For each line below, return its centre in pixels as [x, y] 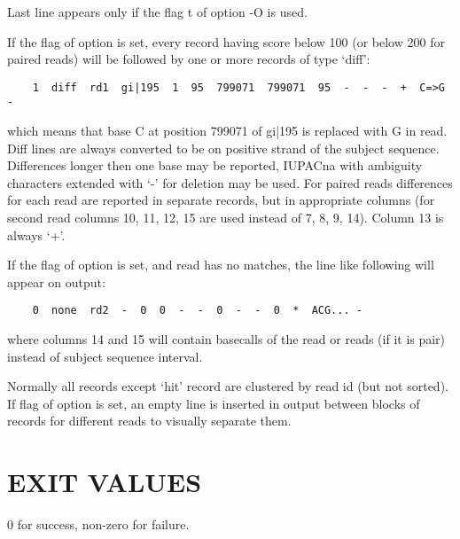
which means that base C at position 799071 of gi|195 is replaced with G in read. [227, 131]
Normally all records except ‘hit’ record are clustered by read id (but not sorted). [228, 386]
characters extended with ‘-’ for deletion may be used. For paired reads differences [230, 182]
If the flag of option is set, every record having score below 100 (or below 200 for [226, 41]
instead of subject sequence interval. [105, 356]
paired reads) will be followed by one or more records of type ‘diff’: [189, 59]
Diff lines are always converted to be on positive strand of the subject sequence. [223, 148]
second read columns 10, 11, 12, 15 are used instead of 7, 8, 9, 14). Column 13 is [226, 218]
